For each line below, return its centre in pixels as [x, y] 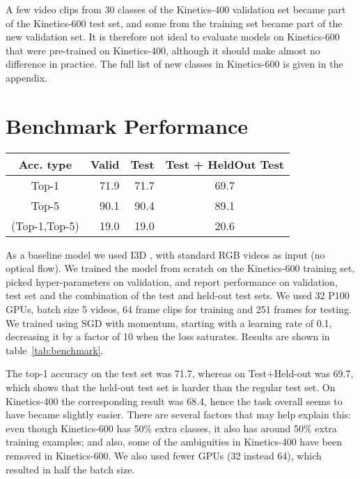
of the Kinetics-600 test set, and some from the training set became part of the [174, 23]
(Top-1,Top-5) [45, 225]
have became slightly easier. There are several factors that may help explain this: [178, 415]
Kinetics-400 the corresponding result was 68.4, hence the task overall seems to [174, 401]
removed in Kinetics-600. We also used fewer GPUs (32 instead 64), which [164, 455]
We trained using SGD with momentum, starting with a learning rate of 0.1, [169, 322]
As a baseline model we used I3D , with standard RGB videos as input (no [165, 254]
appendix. [26, 77]
